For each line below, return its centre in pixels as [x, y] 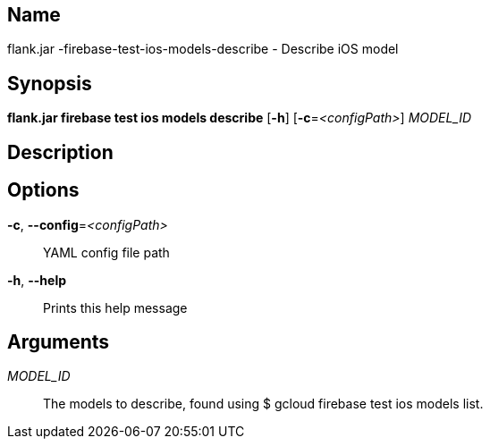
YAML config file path [106, 252]
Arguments [59, 341]
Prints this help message [115, 307]
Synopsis [50, 83]
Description [60, 152]
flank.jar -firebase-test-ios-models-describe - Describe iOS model [203, 49]
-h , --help [37, 280]
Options [43, 190]
